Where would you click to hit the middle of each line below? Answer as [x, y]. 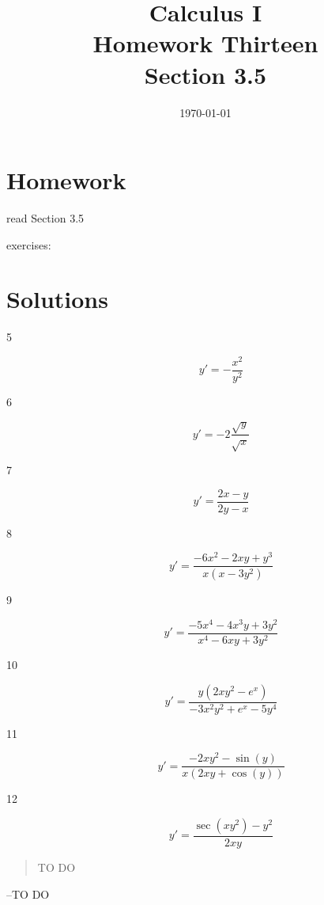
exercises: [29, 244]
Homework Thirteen [205, 43]
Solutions [57, 299]
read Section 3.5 [45, 218]
